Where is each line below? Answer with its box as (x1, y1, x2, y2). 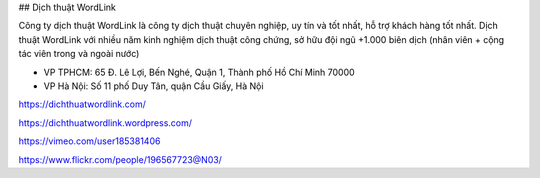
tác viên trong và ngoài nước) (18, 48, 140, 60)
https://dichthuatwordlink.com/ (18, 98, 147, 110)
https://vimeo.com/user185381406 (18, 135, 161, 147)
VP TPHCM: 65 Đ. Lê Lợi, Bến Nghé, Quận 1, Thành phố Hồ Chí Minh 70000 (43, 66, 355, 78)
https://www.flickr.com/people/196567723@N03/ (18, 153, 222, 165)
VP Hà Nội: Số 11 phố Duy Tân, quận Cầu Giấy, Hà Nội (43, 80, 264, 92)
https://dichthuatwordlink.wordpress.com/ (18, 116, 193, 129)
